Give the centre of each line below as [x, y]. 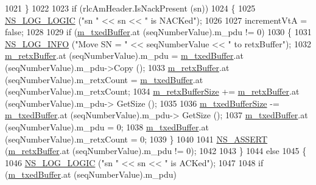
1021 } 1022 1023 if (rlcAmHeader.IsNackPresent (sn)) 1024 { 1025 [130, 8]
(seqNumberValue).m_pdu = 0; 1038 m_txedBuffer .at [107, 126]
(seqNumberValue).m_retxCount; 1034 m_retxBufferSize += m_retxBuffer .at [152, 91]
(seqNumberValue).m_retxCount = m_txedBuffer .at [104, 79]
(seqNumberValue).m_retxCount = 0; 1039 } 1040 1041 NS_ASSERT [136, 139]
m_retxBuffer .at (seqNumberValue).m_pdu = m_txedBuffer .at [124, 55]
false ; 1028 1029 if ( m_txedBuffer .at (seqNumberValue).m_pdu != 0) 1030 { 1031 [158, 32]
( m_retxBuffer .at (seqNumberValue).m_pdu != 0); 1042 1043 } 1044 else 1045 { [156, 151]
